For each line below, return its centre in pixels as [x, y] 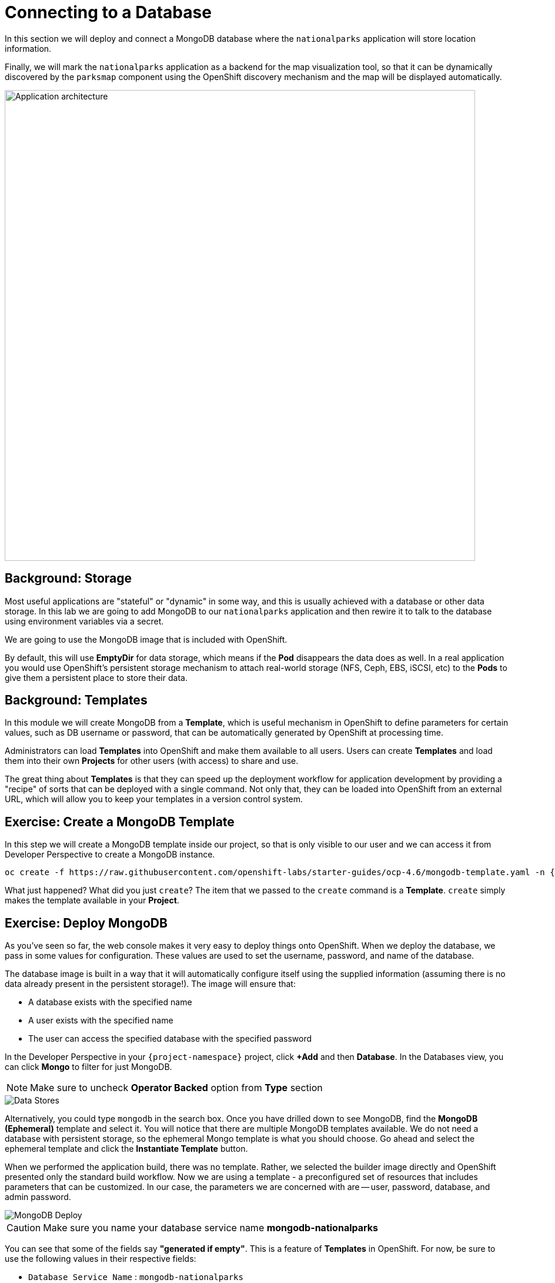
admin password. [38, 1197]
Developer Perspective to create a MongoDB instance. [110, 855]
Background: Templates [76, 700]
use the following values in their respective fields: [101, 1259]
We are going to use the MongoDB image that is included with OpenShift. [146, 639]
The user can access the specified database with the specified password [170, 1039]
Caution [24, 1228]
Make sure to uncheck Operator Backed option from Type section [176, 1088]
